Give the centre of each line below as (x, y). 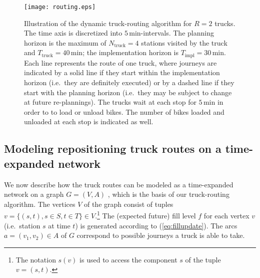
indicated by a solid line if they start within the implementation (122, 72)
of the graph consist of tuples (128, 204)
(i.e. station (22, 225)
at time (59, 225)
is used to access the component (128, 259)
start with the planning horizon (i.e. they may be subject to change (128, 92)
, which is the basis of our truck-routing (168, 194)
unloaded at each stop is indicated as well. (89, 121)
